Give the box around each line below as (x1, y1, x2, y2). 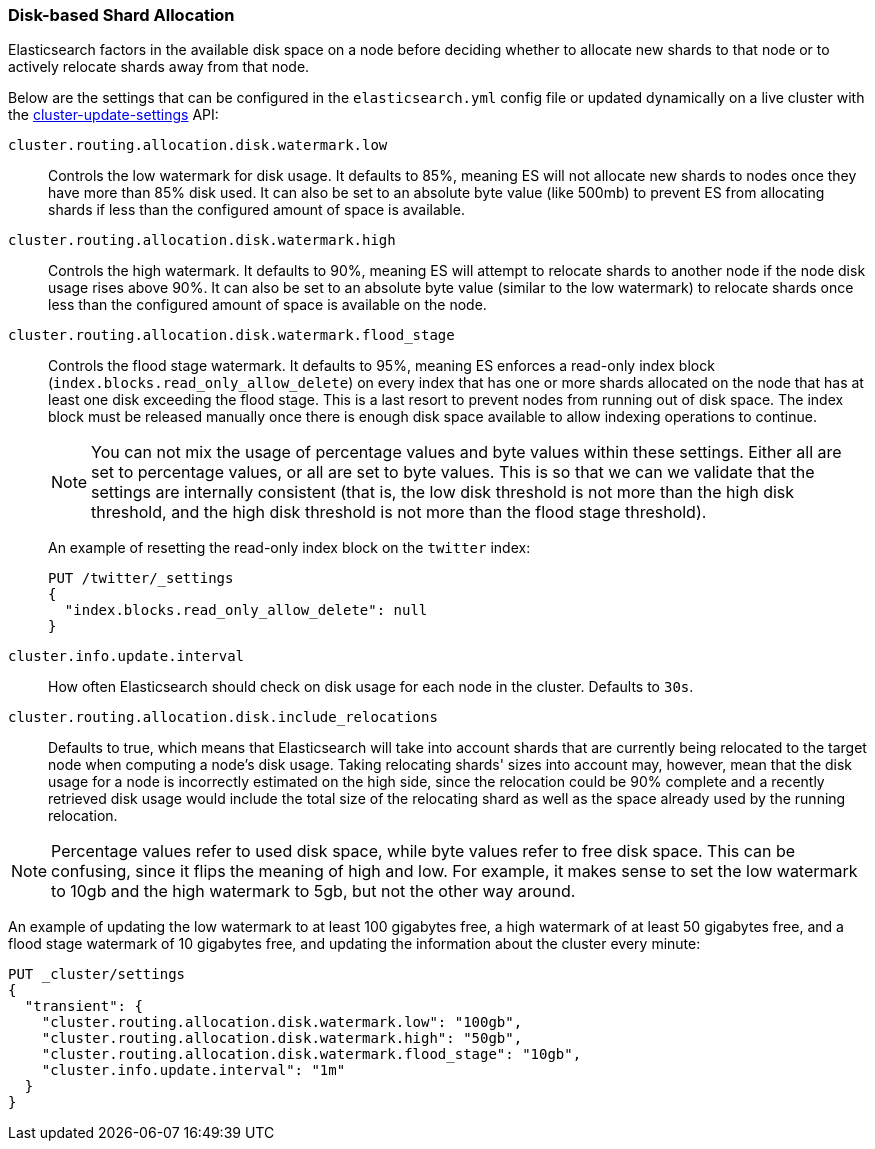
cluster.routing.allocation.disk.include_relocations (8, 709, 438, 726)
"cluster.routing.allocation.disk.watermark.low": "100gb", (41, 1014, 523, 1031)
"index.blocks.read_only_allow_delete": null (64, 602, 428, 619)
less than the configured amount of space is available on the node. (48, 296, 487, 314)
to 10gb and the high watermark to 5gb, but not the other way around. (51, 881, 576, 902)
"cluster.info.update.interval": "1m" (41, 1062, 346, 1079)
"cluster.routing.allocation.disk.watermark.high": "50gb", (41, 1030, 523, 1047)
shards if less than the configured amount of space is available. (48, 201, 465, 219)
